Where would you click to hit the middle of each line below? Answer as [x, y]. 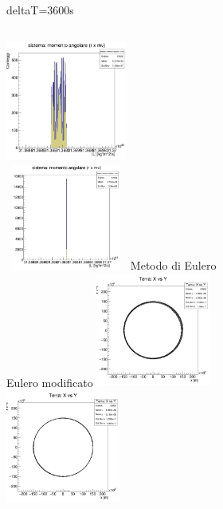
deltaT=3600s [40, 10]
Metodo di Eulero [173, 265]
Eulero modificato [50, 382]
